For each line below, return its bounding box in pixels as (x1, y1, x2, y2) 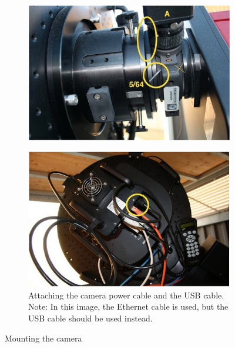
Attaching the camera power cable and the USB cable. (28, 288, 224, 301)
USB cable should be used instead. (28, 311, 153, 324)
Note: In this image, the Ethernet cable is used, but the (28, 300, 229, 313)
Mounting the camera (5, 331, 82, 344)
